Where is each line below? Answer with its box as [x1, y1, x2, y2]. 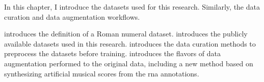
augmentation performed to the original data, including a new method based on [4, 58, 253, 68]
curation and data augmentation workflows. [4, 11, 140, 22]
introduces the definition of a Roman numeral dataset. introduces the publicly [4, 28, 248, 39]
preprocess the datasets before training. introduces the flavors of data [4, 48, 221, 59]
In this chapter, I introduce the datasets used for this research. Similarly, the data [4, 2, 260, 12]
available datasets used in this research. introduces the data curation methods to [4, 38, 256, 49]
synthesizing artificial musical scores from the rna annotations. [4, 68, 199, 78]
